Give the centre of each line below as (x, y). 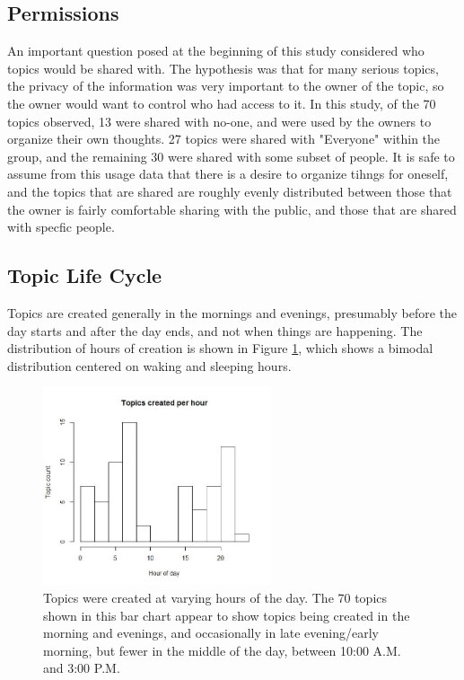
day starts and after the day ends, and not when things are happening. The (215, 330)
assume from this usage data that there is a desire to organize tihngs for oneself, (228, 174)
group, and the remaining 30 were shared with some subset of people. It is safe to (231, 156)
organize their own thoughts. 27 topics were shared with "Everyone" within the (224, 139)
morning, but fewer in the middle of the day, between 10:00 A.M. (222, 650)
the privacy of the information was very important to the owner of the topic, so (226, 86)
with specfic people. (61, 227)
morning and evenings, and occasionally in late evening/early (211, 633)
